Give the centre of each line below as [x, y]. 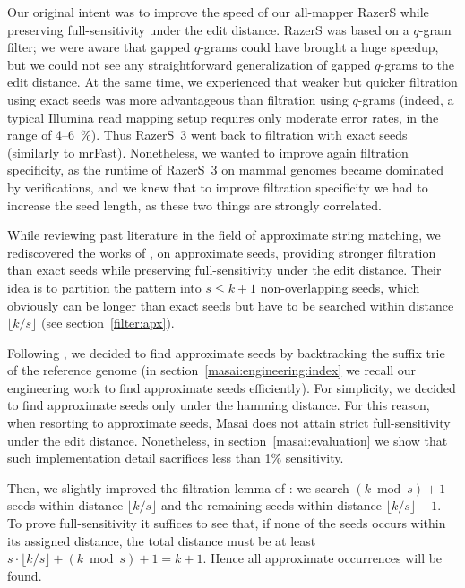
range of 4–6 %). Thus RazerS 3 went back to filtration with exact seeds [207, 135]
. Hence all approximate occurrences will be [323, 558]
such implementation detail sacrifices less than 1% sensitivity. [176, 458]
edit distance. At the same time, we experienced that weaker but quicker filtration [232, 82]
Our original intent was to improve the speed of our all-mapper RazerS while [218, 12]
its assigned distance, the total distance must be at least [162, 540]
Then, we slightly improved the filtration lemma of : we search [178, 487]
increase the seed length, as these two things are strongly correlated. [194, 205]
